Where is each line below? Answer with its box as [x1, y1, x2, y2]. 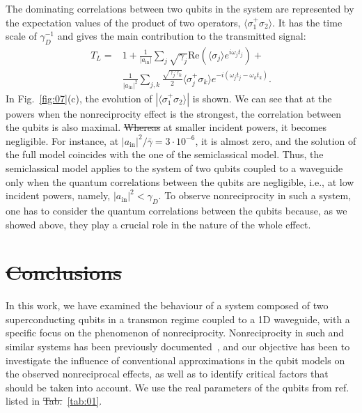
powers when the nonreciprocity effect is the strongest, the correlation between [6, 106, 341, 120]
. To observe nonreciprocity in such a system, [158, 188, 352, 203]
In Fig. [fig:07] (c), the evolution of [6, 91, 152, 105]
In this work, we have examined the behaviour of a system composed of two [6, 298, 329, 313]
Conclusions [6, 258, 122, 286]
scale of [6, 29, 37, 43]
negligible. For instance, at [6, 133, 119, 148]
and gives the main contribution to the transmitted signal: [57, 29, 306, 43]
